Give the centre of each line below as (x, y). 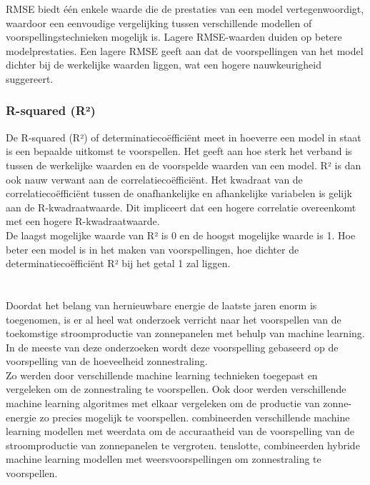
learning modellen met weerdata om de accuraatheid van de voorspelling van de (180, 431)
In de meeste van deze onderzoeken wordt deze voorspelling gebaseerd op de (172, 347)
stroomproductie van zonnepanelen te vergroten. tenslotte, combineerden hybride (183, 445)
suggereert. (30, 78)
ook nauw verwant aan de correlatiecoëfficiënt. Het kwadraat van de (154, 179)
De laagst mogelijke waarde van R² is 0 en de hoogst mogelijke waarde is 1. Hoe (181, 235)
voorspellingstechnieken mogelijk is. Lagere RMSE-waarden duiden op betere (174, 37)
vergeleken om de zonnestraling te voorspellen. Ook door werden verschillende (176, 389)
